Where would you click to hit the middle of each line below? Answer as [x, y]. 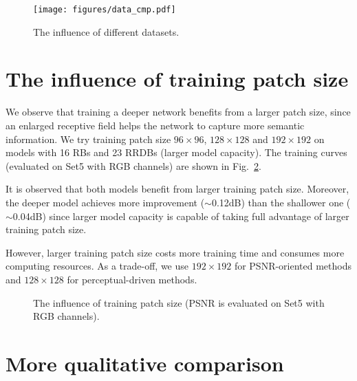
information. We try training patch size [88, 139]
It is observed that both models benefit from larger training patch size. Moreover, [177, 189]
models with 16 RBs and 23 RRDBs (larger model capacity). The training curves [176, 152]
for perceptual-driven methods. [132, 279]
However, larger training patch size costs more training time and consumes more [175, 252]
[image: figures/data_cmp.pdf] [105, 10]
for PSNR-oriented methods [293, 266]
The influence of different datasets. [106, 31]
